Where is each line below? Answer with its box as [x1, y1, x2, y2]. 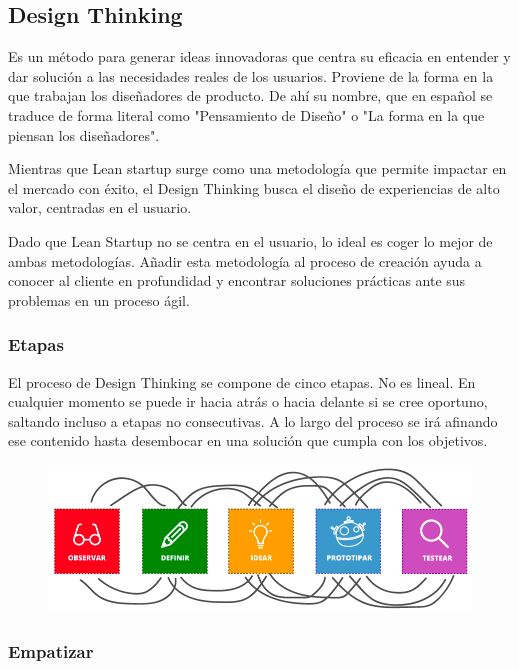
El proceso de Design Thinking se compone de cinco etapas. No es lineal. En [8, 371, 476, 392]
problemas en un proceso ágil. [8, 289, 190, 310]
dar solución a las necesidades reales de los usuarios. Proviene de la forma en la [8, 65, 494, 86]
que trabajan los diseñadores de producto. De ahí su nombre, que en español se [8, 85, 493, 106]
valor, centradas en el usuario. [8, 197, 192, 218]
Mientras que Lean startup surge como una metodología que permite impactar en [8, 158, 507, 179]
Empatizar [8, 638, 94, 663]
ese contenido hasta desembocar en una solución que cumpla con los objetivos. [8, 430, 488, 451]
